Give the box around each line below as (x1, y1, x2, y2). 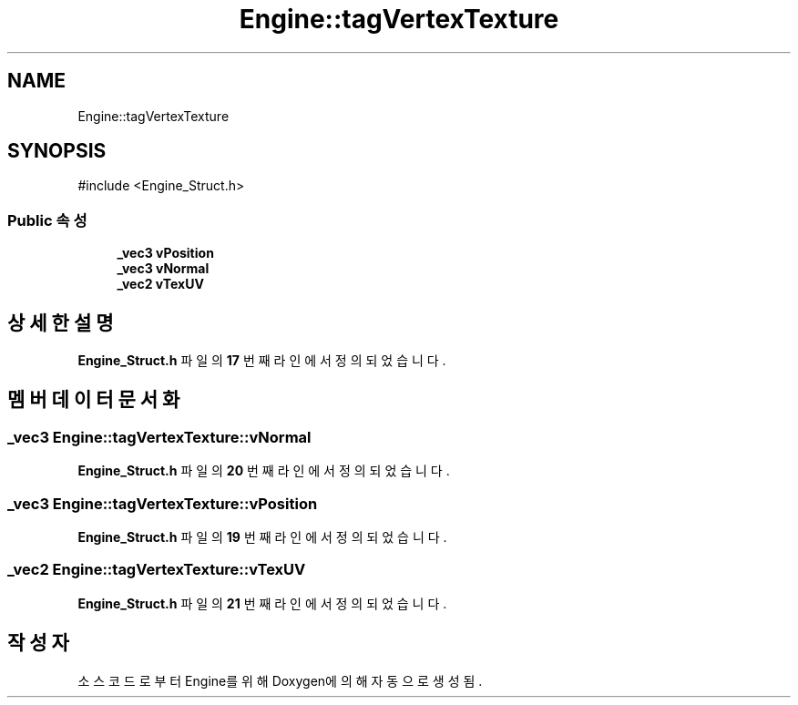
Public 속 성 (7, 210, 87, 230)
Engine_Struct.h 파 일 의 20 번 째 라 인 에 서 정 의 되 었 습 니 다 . (77, 463, 450, 479)
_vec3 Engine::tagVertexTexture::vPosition (7, 494, 318, 513)
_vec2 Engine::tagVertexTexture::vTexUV (7, 560, 306, 579)
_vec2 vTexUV (117, 276, 204, 292)
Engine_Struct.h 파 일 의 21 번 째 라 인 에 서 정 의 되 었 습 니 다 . (77, 595, 447, 611)
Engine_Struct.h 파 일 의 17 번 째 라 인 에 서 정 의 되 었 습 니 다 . (77, 352, 446, 369)
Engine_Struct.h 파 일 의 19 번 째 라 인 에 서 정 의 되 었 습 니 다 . (77, 529, 447, 545)
